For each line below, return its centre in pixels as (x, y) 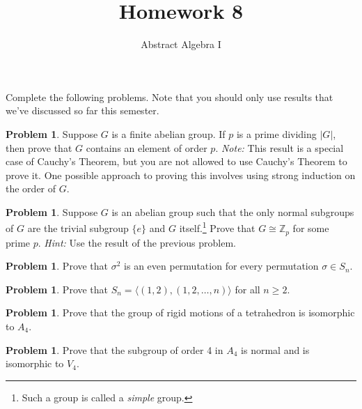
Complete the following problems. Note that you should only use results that (170, 97)
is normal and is (275, 349)
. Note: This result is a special (280, 147)
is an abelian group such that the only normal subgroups (233, 211)
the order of (31, 188)
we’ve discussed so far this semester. (82, 110)
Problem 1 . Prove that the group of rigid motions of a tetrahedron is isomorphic (180, 312)
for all (247, 289)
